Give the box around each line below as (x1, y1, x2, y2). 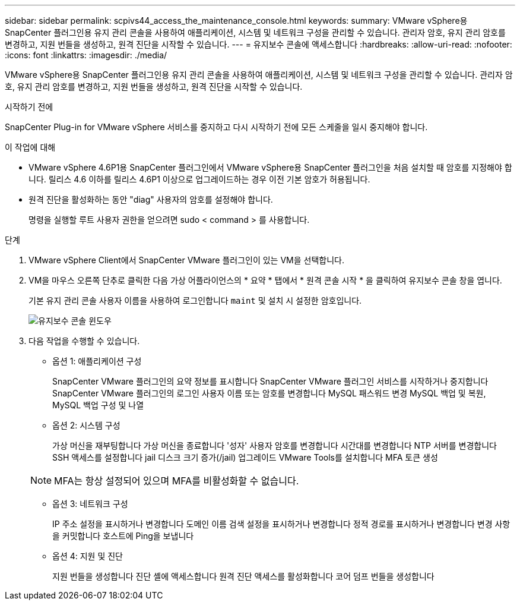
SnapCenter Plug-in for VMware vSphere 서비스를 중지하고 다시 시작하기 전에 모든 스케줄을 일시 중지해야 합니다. (5, 122, 428, 132)
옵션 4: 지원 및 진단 (52, 551, 123, 561)
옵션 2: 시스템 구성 (52, 420, 121, 430)
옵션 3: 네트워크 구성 (52, 499, 128, 509)
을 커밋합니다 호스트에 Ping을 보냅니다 (52, 531, 194, 541)
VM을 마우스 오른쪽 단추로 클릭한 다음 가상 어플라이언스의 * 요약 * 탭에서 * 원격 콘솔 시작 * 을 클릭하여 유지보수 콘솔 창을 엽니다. (28, 275, 502, 285)
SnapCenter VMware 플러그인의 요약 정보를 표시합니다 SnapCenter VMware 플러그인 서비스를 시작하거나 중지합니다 (52, 376, 489, 386)
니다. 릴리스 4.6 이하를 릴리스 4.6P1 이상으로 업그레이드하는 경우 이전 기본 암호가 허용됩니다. (28, 174, 370, 184)
